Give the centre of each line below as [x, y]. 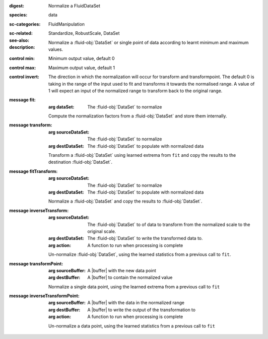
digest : [17, 6]
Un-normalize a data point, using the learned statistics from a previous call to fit [132, 326]
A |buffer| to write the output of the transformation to [141, 310]
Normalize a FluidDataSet [74, 6]
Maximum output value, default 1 [82, 68]
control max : [23, 68]
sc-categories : [25, 24]
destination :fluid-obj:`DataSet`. [80, 162]
